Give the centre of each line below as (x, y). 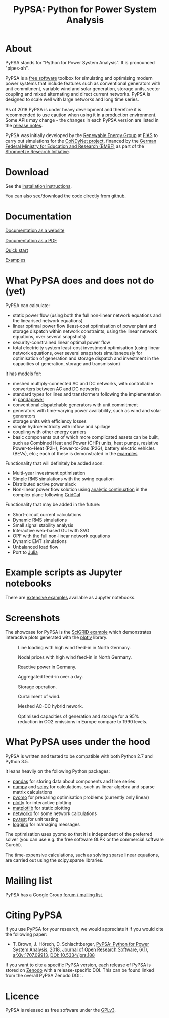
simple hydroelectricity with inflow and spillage (61, 426)
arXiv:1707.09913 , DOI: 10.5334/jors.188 (54, 955)
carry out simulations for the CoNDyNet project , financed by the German (81, 141)
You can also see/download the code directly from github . (66, 196)
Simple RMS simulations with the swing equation (63, 479)
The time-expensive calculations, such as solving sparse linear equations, (82, 855)
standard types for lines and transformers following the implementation (87, 394)
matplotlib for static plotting (41, 808)
